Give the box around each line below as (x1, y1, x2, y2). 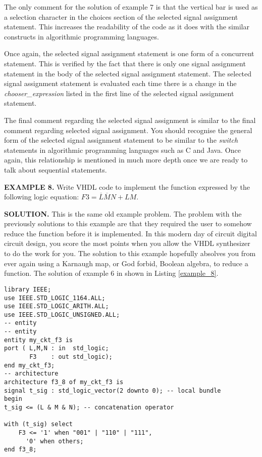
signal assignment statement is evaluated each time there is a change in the (4, 78, 237, 89)
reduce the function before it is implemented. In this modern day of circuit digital (4, 228, 257, 238)
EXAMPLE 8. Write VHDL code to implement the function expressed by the (4, 181, 250, 192)
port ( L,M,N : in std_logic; (4, 345, 109, 352)
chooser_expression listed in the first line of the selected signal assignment (4, 88, 234, 98)
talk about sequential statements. (4, 164, 107, 175)
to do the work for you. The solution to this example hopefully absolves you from (4, 248, 256, 259)
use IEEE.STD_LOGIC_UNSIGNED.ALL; (4, 311, 120, 318)
